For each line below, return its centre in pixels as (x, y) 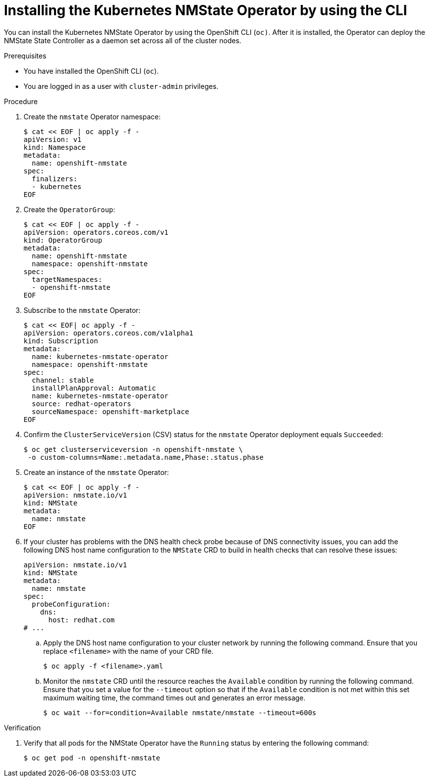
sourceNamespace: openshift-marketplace (110, 411)
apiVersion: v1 (53, 139)
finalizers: (54, 179)
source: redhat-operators (81, 404)
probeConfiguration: (71, 604)
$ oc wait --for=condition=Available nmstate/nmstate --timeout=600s (180, 712)
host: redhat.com (81, 620)
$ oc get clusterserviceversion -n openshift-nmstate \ (133, 449)
